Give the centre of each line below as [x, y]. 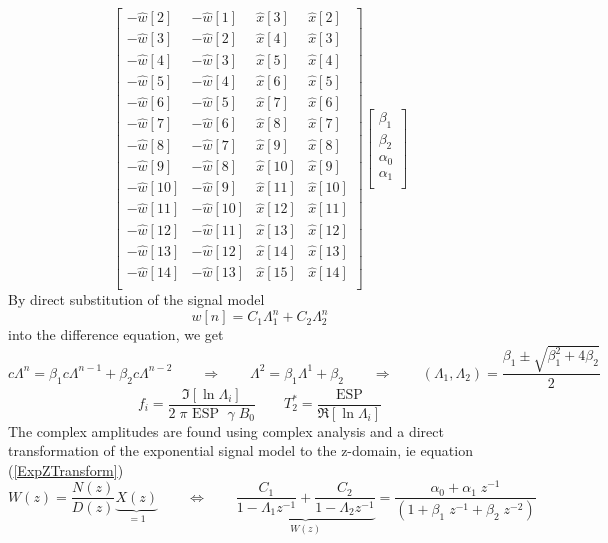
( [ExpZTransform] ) [66, 469]
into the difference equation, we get [116, 334]
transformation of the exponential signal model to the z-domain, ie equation [240, 450]
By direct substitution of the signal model [136, 299]
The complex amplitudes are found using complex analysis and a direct [226, 430]
